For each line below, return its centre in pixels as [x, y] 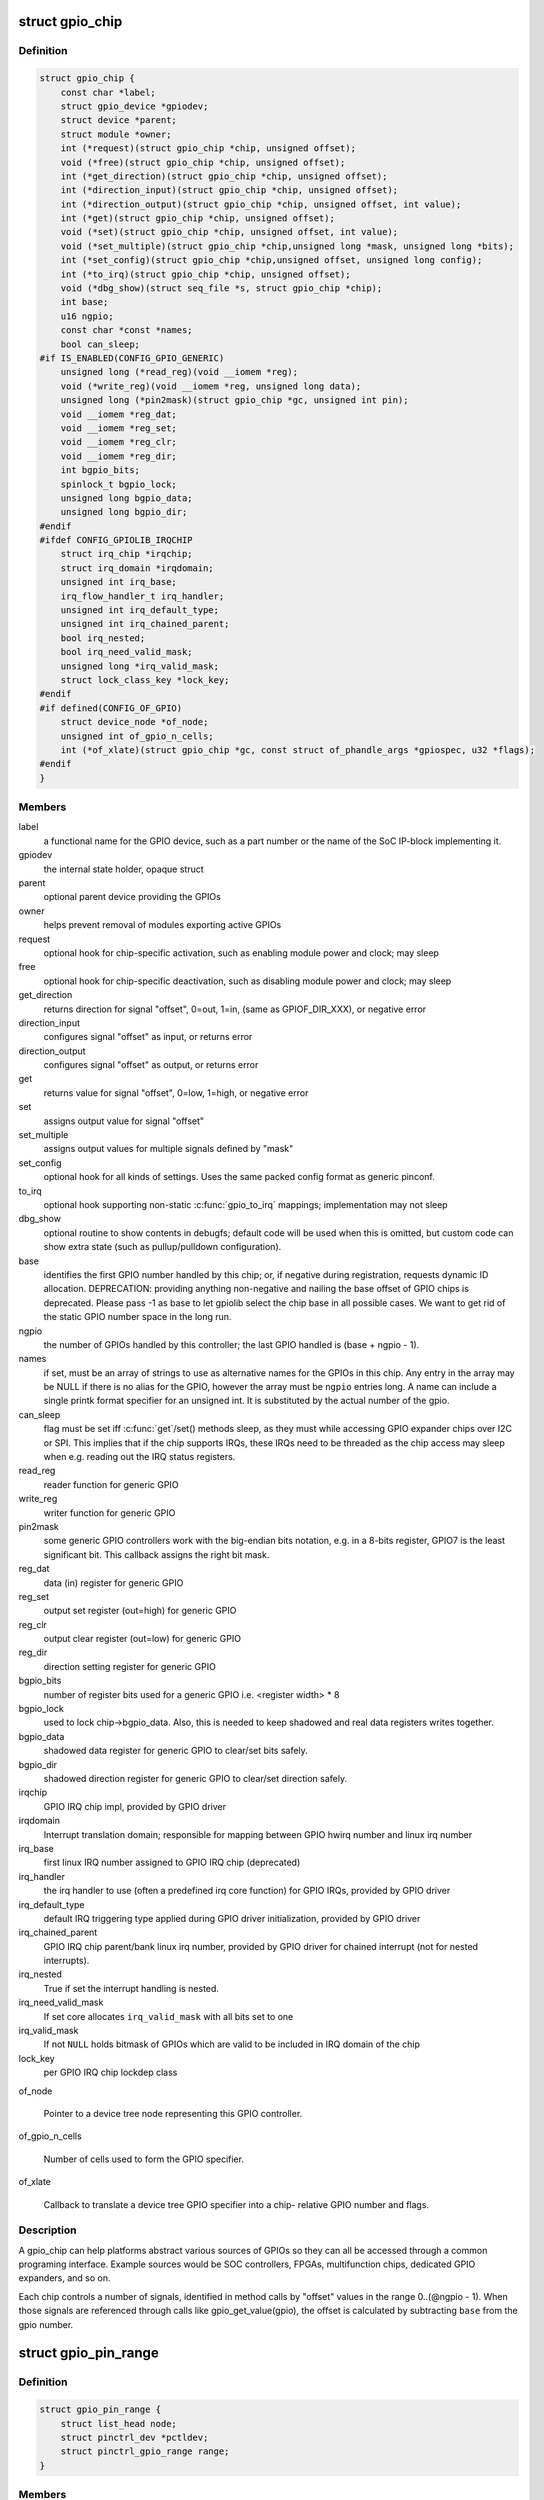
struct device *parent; [118, 120]
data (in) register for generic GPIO [113, 1582]
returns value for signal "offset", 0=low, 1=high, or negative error [176, 1092]
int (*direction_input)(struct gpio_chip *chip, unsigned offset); [229, 190]
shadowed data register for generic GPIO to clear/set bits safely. [176, 1751]
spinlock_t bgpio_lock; [118, 484]
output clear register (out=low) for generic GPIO [142, 1639]
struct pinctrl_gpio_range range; [145, 2451]
